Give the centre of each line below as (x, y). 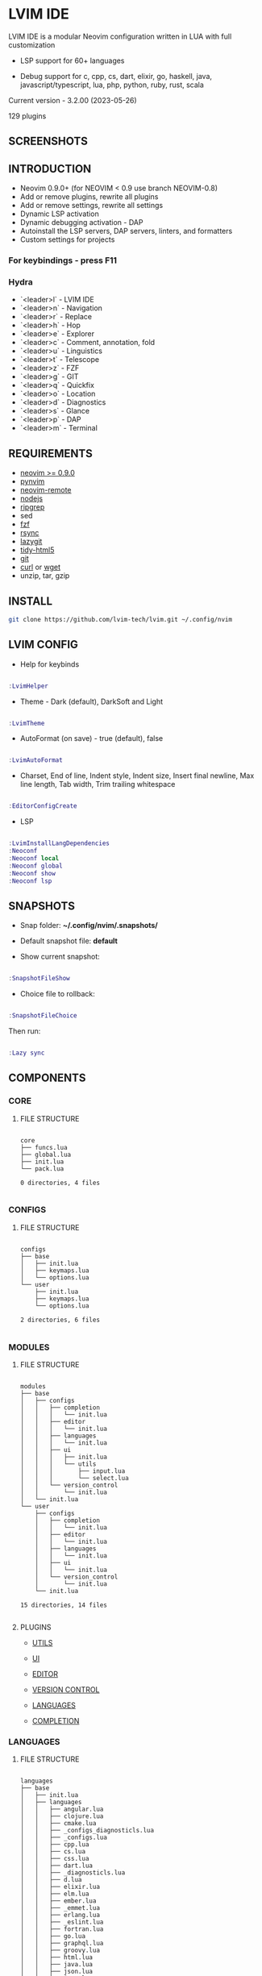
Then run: (25, 1031)
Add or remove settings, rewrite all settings (91, 206)
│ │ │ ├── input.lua (73, 1471)
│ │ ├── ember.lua (58, 1901)
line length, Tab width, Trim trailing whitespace (98, 784)
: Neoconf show (32, 873)
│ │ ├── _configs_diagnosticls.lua (87, 1831)
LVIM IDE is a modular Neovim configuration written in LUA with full (120, 36)
